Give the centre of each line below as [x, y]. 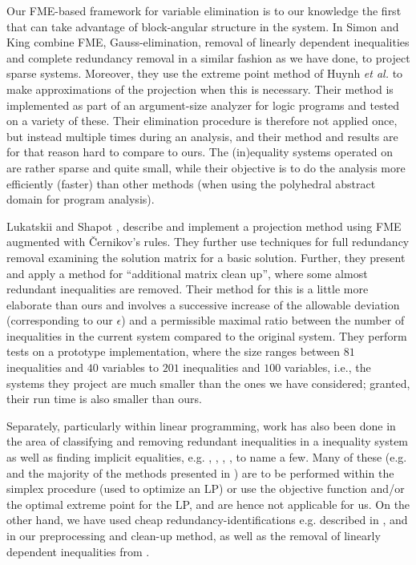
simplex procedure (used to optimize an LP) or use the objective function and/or [206, 488]
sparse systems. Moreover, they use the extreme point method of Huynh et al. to [205, 73]
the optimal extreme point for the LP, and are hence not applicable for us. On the [208, 504]
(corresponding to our [60, 320]
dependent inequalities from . [78, 551]
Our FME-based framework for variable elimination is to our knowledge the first [204, 10]
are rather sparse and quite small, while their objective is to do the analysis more [206, 167]
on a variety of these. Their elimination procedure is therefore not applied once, [202, 121]
